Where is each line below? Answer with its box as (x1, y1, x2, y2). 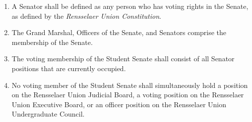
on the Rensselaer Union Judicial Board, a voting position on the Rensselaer (11, 89, 244, 100)
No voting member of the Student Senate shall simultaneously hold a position (11, 80, 248, 90)
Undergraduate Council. (11, 109, 85, 119)
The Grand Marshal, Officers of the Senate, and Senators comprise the (11, 27, 227, 38)
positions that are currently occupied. (11, 63, 126, 73)
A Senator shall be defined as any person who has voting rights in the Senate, (11, 1, 249, 11)
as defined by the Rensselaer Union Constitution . (11, 10, 161, 21)
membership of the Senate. (11, 37, 93, 47)
